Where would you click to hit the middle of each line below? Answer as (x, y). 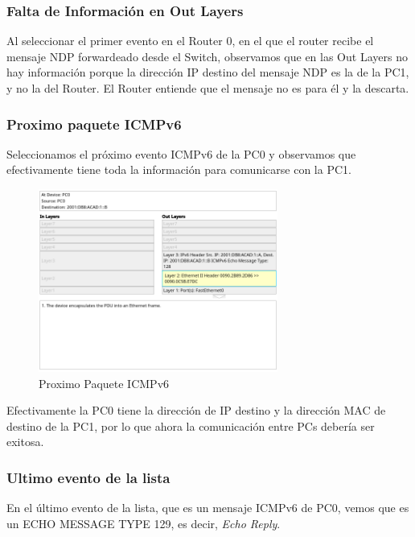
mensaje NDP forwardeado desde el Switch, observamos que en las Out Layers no (207, 56)
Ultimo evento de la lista (88, 477)
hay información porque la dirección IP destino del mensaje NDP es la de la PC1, (208, 72)
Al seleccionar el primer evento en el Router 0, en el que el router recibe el (190, 41)
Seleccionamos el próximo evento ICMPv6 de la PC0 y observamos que (181, 153)
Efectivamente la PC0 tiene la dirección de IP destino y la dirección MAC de (196, 410)
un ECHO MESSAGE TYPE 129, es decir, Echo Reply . (144, 523)
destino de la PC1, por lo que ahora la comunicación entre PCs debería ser (191, 425)
